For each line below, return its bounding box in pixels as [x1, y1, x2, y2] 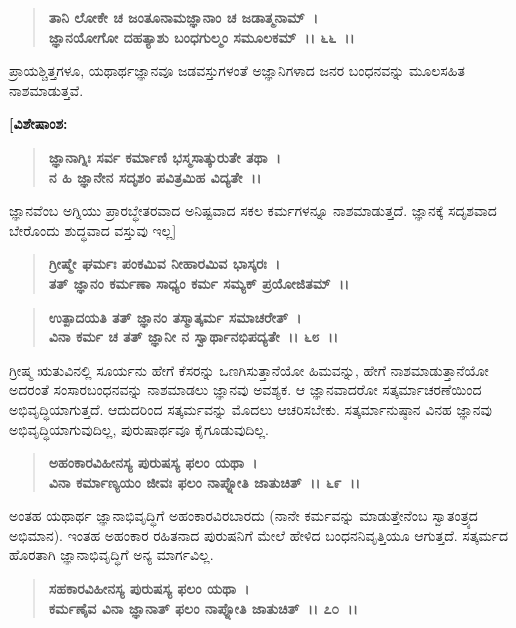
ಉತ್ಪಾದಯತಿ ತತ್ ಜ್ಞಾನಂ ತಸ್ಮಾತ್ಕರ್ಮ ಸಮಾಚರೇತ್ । [48, 306, 302, 327]
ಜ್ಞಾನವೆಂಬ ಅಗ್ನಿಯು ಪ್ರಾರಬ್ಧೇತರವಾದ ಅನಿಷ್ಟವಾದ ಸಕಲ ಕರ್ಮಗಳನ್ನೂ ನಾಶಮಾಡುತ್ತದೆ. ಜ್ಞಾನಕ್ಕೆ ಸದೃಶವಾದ [9, 200, 497, 221]
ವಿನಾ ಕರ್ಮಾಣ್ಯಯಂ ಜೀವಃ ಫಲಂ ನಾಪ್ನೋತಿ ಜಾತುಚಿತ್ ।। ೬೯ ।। [48, 471, 361, 492]
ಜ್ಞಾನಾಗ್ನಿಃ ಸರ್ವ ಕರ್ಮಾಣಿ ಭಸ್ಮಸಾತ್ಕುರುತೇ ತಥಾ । [48, 146, 281, 167]
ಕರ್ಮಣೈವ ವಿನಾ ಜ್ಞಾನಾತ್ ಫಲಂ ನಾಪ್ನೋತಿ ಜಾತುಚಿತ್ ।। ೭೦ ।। [48, 597, 358, 618]
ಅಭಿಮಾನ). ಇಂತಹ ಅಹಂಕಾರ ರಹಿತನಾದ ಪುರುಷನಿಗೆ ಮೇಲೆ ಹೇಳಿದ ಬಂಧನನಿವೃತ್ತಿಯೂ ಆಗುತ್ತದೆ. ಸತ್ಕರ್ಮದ [9, 524, 509, 545]
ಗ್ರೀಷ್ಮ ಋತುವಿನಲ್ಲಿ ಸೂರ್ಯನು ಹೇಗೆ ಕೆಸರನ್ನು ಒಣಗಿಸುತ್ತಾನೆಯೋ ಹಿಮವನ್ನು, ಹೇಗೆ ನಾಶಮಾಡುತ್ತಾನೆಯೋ [9, 359, 489, 380]
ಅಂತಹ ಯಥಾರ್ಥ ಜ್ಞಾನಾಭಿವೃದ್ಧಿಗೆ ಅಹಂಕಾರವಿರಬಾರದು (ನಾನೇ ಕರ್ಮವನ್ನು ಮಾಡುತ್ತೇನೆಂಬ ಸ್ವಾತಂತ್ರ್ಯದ [9, 505, 478, 526]
